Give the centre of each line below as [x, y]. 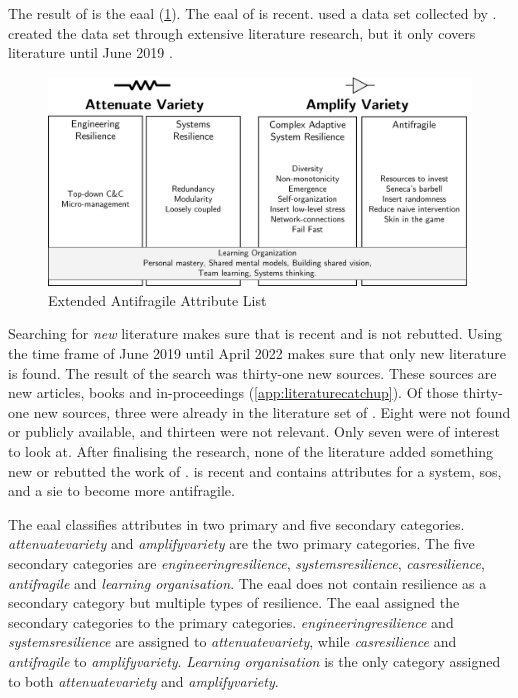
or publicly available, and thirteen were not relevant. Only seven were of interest [254, 431]
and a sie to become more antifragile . [121, 490]
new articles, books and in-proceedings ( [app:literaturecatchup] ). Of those [233, 392]
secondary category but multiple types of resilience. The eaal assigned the [234, 602]
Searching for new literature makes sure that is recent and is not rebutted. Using [255, 333]
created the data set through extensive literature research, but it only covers [242, 32]
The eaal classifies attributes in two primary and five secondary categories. [236, 523]
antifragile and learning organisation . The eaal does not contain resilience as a [247, 582]
